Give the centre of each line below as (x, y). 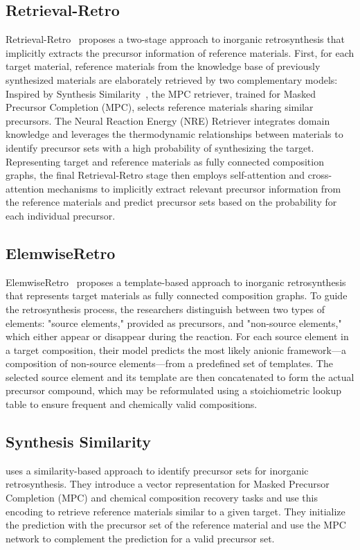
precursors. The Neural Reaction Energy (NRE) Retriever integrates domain (168, 120)
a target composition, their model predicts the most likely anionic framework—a (176, 349)
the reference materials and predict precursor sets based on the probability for (171, 202)
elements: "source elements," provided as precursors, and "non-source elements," (174, 322)
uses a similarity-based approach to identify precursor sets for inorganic (157, 470)
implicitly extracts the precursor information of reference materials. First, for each (180, 52)
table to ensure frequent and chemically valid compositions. (132, 404)
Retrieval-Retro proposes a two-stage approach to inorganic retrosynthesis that (175, 39)
